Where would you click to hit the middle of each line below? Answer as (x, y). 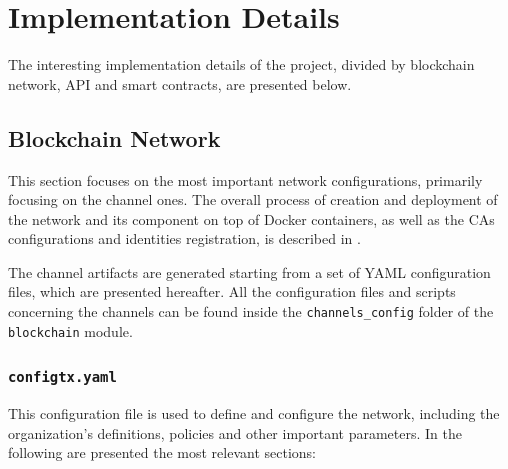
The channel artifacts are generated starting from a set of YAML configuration (249, 271)
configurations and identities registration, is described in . (184, 238)
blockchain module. (70, 330)
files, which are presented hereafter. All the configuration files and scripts (232, 291)
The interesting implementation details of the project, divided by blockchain (241, 64)
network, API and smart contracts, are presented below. (180, 83)
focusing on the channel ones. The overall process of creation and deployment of (253, 199)
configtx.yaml (62, 377)
